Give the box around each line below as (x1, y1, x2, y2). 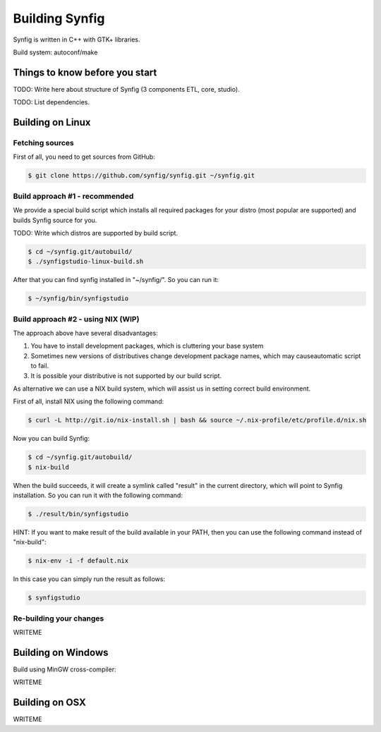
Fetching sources (13, 138, 74, 148)
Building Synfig (13, 11, 105, 26)
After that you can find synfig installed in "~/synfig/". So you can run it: (13, 276, 219, 284)
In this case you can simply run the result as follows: (13, 575, 166, 583)
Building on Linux (13, 116, 91, 128)
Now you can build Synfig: (13, 434, 90, 443)
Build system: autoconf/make (13, 48, 98, 56)
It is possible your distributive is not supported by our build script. (30, 371, 222, 380)
